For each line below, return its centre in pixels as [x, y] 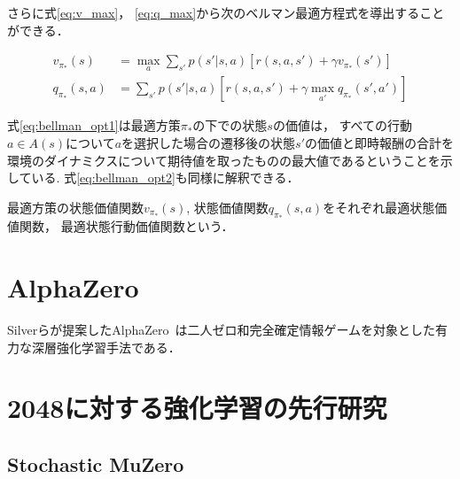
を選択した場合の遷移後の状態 [209, 143]
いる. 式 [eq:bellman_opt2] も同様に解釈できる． [165, 178]
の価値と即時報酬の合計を [379, 143]
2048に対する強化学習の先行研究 [197, 408]
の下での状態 [230, 125]
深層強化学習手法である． [106, 347]
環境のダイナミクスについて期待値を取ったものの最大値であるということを [224, 160]
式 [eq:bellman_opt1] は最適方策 [94, 125]
